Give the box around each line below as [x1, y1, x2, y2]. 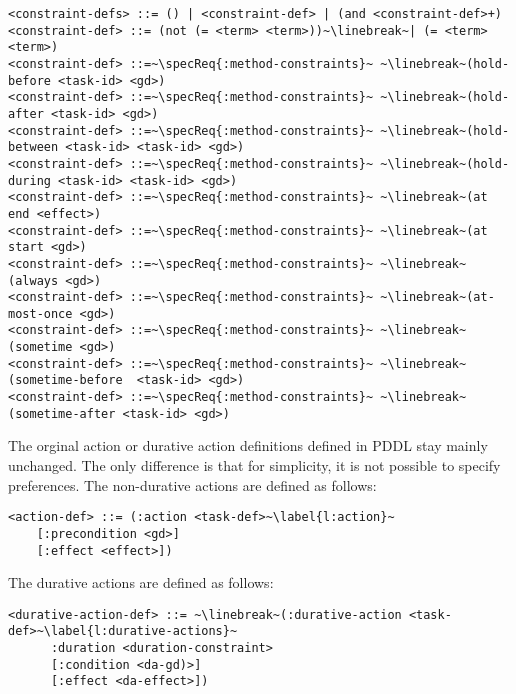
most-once [8, 306, 73, 321]
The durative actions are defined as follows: [8, 572, 274, 593]
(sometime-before [8, 373, 123, 388]
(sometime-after [8, 406, 116, 421]
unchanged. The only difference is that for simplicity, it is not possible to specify [8, 455, 501, 475]
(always [8, 273, 59, 288]
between [8, 140, 59, 155]
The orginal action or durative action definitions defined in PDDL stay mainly [8, 435, 488, 456]
